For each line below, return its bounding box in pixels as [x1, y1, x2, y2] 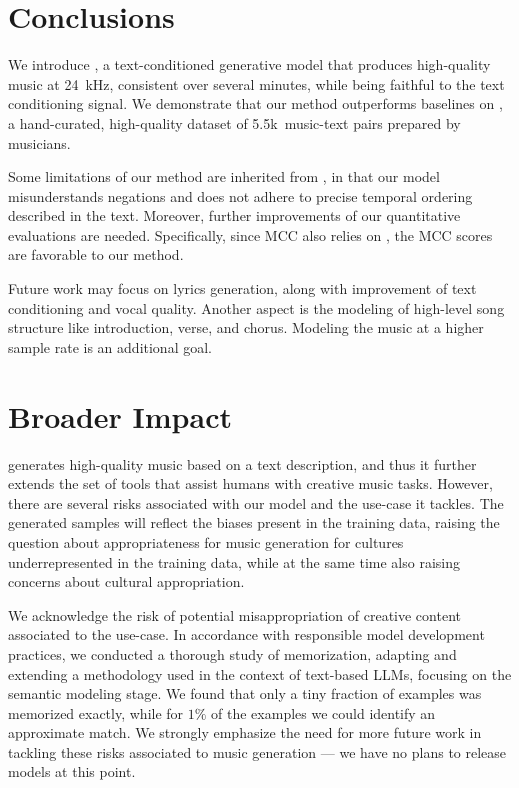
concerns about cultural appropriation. [8, 571, 245, 592]
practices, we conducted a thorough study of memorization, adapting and [8, 643, 457, 664]
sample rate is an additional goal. [8, 336, 212, 357]
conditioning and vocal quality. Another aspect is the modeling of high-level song [8, 297, 505, 318]
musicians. [8, 132, 71, 153]
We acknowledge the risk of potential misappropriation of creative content [8, 604, 461, 625]
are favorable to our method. [8, 244, 184, 265]
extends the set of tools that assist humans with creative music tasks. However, [8, 473, 493, 494]
